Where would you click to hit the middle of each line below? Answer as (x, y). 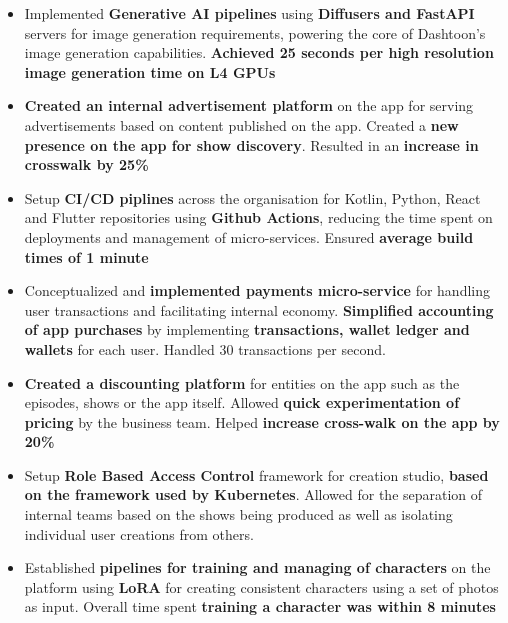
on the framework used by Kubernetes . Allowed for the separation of (253, 494)
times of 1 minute (86, 256)
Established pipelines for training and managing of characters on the (257, 567)
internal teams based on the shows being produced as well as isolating (238, 514)
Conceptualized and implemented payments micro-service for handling (257, 290)
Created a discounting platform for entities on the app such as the (242, 382)
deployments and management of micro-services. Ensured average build (249, 236)
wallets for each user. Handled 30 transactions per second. (205, 348)
